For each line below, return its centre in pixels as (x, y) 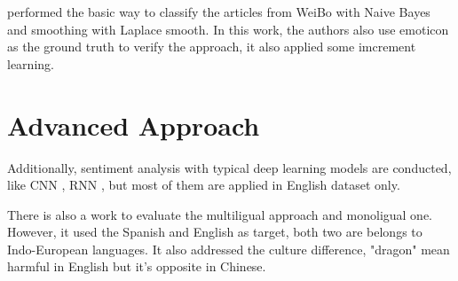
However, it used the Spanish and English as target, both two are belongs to (215, 232)
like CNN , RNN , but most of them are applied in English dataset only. (204, 185)
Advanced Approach (134, 125)
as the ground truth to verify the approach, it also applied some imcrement (212, 47)
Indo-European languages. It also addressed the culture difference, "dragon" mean (229, 249)
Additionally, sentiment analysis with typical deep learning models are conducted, (229, 167)
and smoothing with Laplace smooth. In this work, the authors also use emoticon (228, 29)
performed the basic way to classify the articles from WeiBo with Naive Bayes (219, 12)
